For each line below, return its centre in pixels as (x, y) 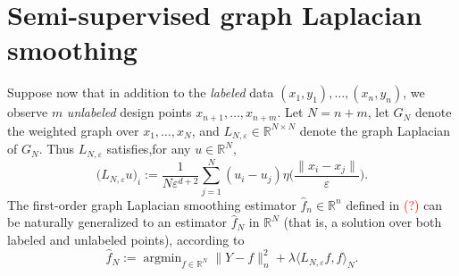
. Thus (56, 149)
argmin (163, 259)
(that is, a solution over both (363, 222)
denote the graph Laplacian (375, 130)
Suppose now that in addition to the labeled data (141, 92)
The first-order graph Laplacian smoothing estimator (152, 204)
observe (28, 112)
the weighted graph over (73, 130)
